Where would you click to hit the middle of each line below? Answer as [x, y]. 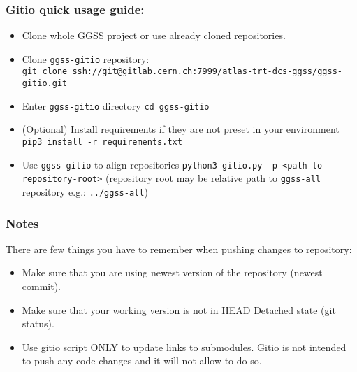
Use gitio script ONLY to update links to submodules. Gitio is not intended [184, 346]
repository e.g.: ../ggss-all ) [85, 192]
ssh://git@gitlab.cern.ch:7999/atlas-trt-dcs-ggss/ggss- [207, 72]
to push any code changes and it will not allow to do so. [142, 360]
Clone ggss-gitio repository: [86, 58]
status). [38, 323]
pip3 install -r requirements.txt [102, 142]
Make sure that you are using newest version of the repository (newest [172, 272]
